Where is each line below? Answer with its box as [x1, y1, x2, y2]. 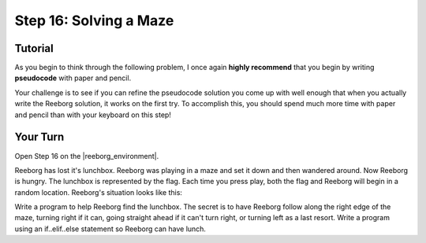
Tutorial [14, 42, 54, 55]
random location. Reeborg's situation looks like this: [14, 187, 183, 197]
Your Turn [14, 131, 65, 144]
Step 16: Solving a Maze [14, 12, 174, 29]
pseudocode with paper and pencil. [14, 73, 132, 83]
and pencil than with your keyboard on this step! [14, 110, 171, 120]
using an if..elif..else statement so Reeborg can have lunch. [14, 224, 207, 234]
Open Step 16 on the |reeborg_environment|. [14, 151, 159, 160]
